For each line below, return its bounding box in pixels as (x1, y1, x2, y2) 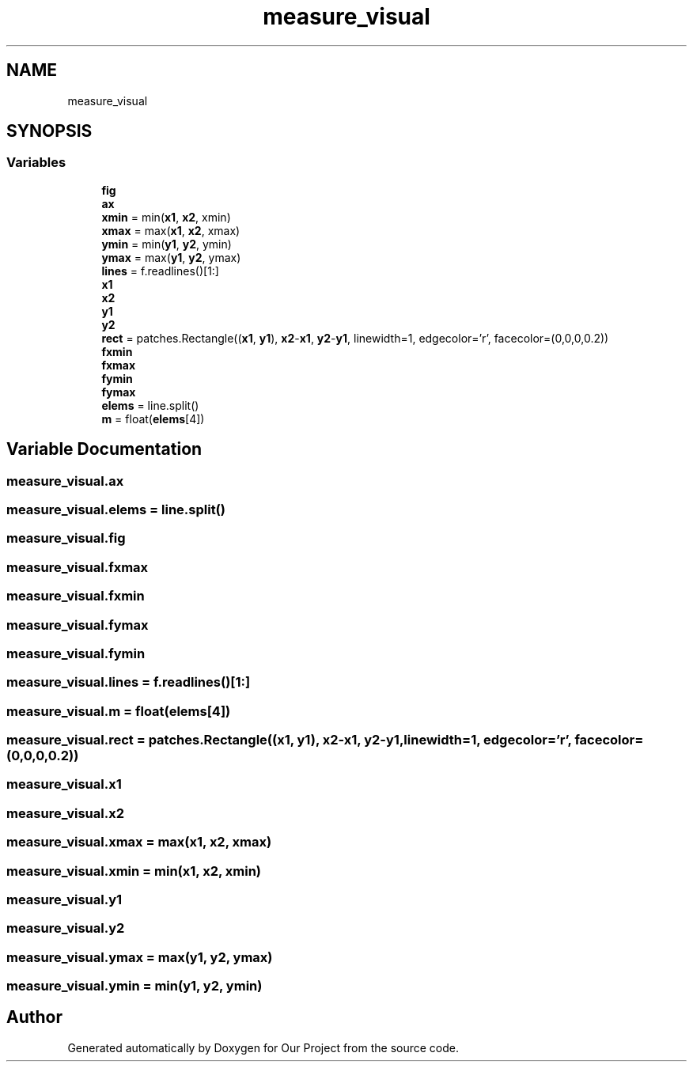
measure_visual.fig (6, 530, 126, 547)
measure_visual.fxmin (6, 588, 145, 604)
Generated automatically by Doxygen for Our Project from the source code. (67, 1040, 460, 1055)
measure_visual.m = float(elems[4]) (6, 703, 231, 719)
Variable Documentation (6, 439, 203, 460)
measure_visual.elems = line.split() (6, 502, 225, 518)
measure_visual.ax (6, 472, 124, 489)
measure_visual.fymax (6, 616, 149, 633)
